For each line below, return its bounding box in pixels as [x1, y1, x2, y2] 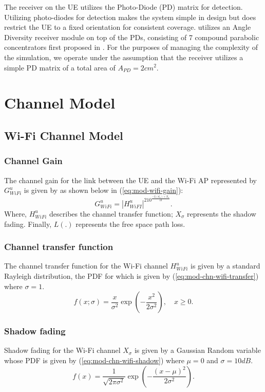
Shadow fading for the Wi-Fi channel [4, 345, 121, 355]
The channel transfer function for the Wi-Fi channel [4, 260, 168, 271]
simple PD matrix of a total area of [4, 62, 116, 73]
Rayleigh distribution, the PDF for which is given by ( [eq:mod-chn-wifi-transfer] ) [4, 270, 259, 281]
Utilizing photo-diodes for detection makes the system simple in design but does [4, 11, 256, 22]
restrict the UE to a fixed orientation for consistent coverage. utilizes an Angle [4, 22, 251, 32]
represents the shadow [187, 208, 256, 219]
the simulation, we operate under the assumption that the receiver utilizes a [4, 51, 243, 62]
